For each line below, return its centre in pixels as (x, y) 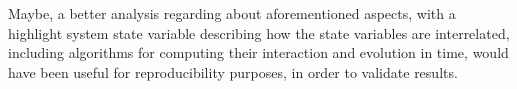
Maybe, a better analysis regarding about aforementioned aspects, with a (232, 13)
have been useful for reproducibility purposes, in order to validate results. (233, 71)
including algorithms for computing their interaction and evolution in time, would (258, 52)
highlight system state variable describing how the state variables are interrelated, (259, 32)
